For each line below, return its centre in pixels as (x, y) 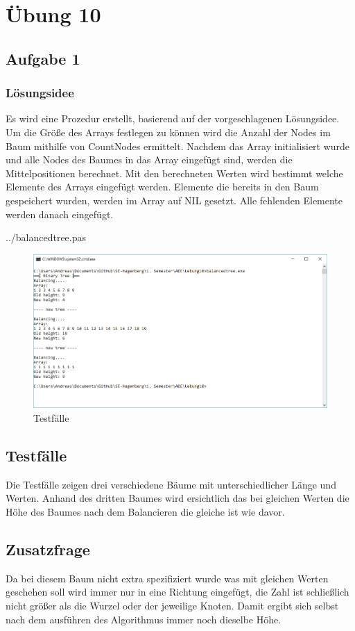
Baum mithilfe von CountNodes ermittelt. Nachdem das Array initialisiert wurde (178, 146)
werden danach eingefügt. (60, 214)
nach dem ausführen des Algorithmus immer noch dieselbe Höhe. (144, 619)
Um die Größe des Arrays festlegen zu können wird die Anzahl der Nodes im (168, 132)
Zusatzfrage (48, 549)
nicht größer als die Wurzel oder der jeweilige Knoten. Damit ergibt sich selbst (172, 606)
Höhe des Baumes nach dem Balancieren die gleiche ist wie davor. (145, 512)
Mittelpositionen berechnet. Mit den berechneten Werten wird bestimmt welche (174, 173)
